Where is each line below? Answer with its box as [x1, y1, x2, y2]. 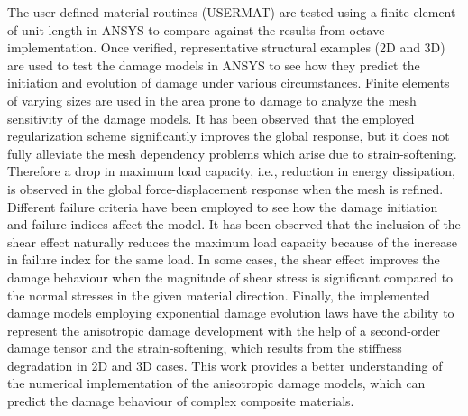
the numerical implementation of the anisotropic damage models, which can [7, 374, 426, 393]
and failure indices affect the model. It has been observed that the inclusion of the [7, 215, 461, 234]
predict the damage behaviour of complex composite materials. [7, 392, 354, 411]
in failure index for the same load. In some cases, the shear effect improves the [7, 250, 440, 269]
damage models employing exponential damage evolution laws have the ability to [7, 303, 454, 322]
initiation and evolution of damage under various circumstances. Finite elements [7, 73, 450, 92]
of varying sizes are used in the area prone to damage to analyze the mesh [7, 90, 417, 109]
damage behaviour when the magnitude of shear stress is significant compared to [7, 267, 454, 286]
